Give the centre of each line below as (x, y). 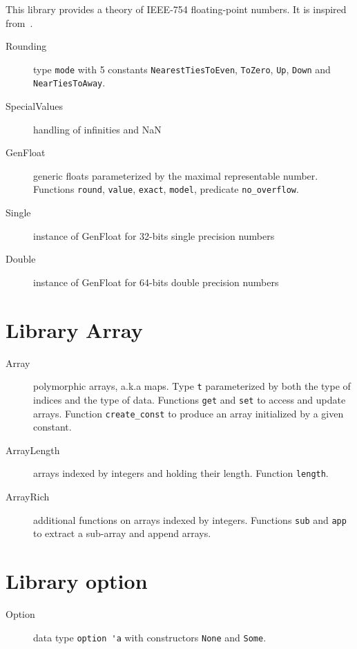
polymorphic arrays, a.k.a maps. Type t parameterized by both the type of (192, 386)
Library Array (74, 329)
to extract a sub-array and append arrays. (122, 533)
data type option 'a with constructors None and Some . (150, 637)
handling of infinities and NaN (97, 129)
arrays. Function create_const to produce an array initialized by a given (189, 413)
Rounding (26, 46)
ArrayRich (28, 497)
